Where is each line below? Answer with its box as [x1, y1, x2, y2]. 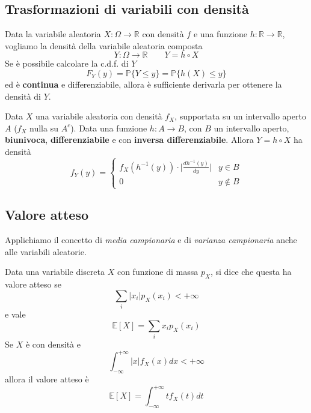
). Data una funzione [70, 121, 147, 134]
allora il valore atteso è [5, 372, 89, 385]
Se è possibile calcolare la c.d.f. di [5, 57, 129, 70]
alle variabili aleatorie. [5, 245, 87, 258]
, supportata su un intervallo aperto [174, 110, 306, 122]
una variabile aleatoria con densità [35, 110, 162, 122]
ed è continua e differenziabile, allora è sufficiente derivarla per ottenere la [5, 77, 282, 90]
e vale [5, 308, 26, 321]
